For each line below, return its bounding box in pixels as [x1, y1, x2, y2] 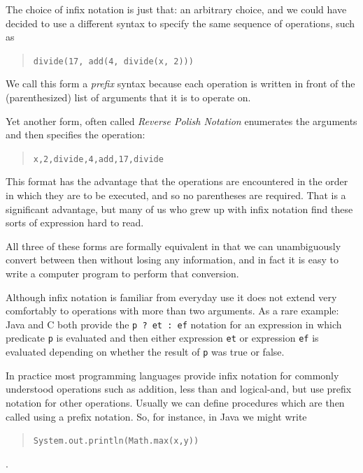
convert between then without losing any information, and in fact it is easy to [6, 252, 339, 267]
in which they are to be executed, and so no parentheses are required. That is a [6, 188, 346, 203]
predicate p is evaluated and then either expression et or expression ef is [6, 330, 319, 345]
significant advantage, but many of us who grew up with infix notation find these [6, 201, 353, 216]
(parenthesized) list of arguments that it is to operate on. [6, 90, 251, 105]
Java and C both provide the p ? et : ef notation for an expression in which [6, 316, 342, 331]
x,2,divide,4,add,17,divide [33, 154, 164, 164]
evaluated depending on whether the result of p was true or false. [6, 344, 285, 359]
